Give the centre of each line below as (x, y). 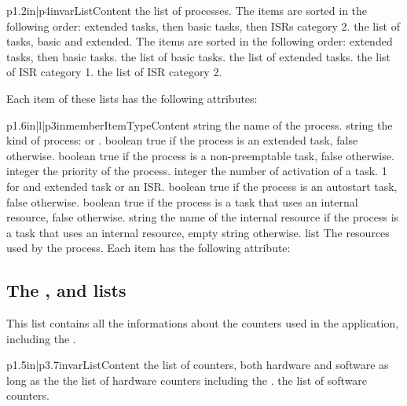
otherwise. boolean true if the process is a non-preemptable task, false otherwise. (200, 155)
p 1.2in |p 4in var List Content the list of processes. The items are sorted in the (187, 10)
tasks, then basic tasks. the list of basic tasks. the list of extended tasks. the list (199, 56)
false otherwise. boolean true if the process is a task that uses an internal (182, 201)
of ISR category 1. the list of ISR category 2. (114, 72)
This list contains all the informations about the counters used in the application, (203, 323)
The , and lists (66, 290)
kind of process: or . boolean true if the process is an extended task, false (182, 140)
